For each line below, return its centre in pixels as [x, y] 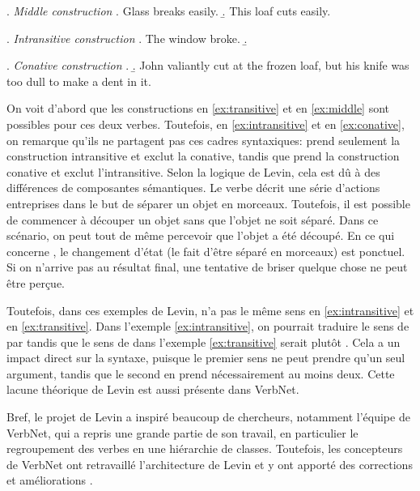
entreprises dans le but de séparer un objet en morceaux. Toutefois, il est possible [208, 203]
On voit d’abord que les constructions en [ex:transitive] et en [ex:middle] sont [198, 108]
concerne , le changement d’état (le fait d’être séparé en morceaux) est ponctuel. [206, 251]
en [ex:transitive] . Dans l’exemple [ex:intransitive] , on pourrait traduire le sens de [208, 326]
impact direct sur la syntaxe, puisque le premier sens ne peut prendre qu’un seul [206, 358]
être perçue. [36, 282]
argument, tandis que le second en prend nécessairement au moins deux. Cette [201, 373]
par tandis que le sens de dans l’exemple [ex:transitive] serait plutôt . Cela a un [204, 342]
